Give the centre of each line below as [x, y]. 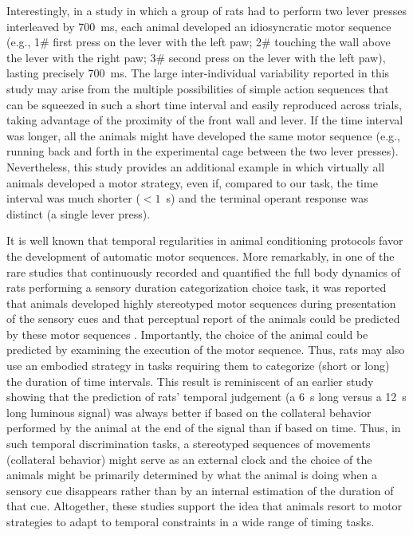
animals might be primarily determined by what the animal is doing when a [192, 475]
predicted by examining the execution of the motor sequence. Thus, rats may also [206, 350]
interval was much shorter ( [73, 198]
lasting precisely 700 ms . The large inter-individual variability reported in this [198, 73]
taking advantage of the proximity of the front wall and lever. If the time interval [205, 120]
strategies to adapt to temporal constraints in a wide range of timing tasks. [191, 521]
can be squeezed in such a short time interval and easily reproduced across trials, [204, 104]
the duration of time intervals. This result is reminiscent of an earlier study [190, 381]
